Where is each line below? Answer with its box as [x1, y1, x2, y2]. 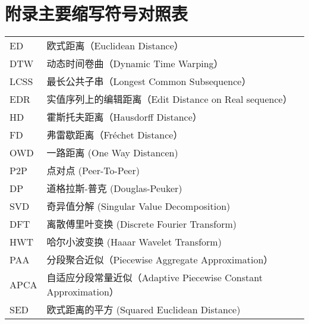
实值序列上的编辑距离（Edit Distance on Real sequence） [46, 92, 292, 106]
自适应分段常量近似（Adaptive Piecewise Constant [46, 270, 263, 285]
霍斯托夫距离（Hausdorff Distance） [46, 110, 202, 124]
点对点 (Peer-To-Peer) [46, 163, 140, 178]
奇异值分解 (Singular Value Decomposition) [46, 199, 231, 213]
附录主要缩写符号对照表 [5, 1, 188, 26]
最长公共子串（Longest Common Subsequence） [46, 74, 251, 89]
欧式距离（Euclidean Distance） [46, 39, 184, 53]
